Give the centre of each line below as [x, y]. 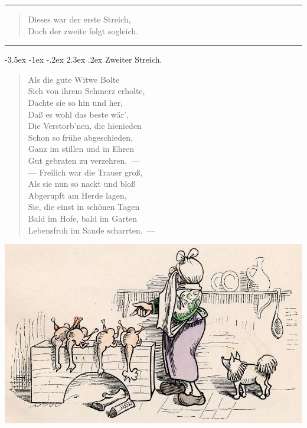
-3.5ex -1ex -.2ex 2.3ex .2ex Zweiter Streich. [84, 59]
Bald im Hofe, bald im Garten [83, 218]
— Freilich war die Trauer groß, [85, 172]
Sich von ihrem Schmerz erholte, [86, 91]
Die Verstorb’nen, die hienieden [85, 126]
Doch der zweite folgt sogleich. [83, 30]
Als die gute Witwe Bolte [74, 79]
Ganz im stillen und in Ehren [81, 149]
